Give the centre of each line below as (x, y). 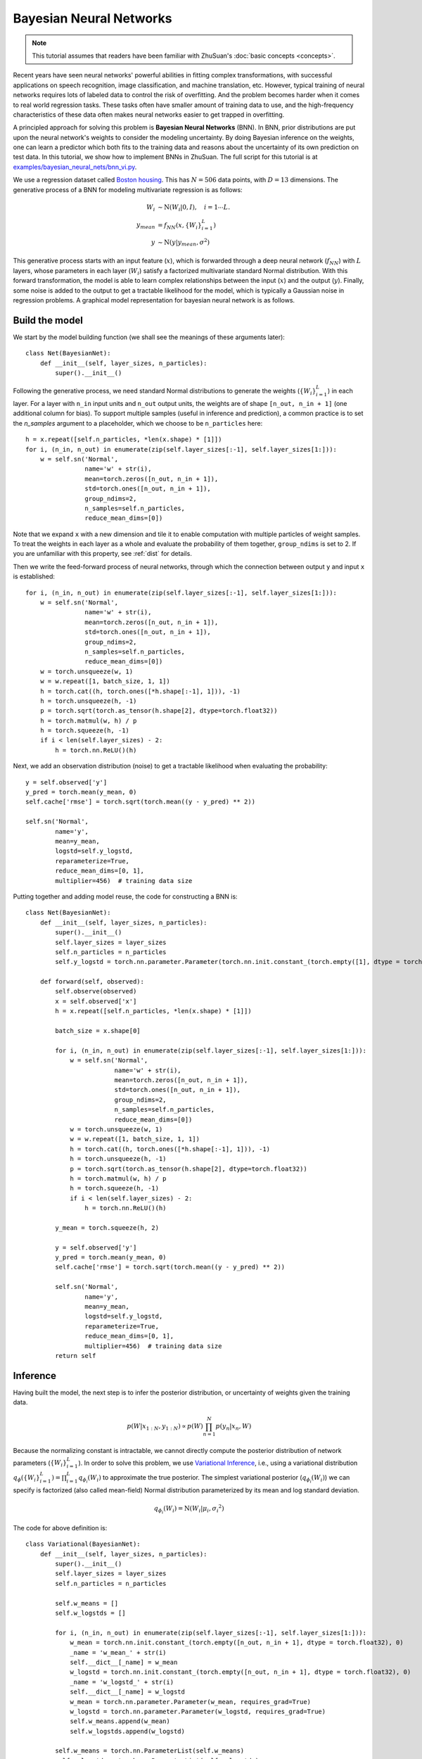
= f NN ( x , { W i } (179, 226)
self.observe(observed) (96, 991)
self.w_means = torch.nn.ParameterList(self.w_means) (150, 1751)
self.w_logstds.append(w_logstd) (128, 1731)
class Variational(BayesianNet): (83, 1544)
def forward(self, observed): (92, 982)
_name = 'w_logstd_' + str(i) (122, 1682)
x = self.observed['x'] (96, 1001)
